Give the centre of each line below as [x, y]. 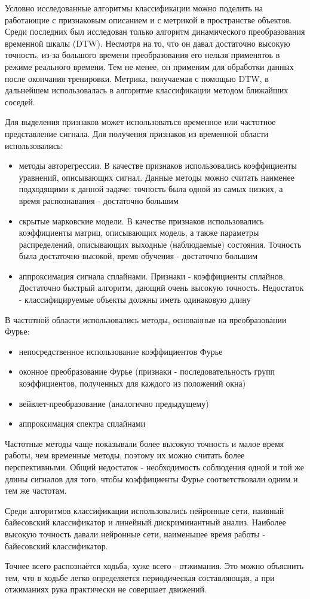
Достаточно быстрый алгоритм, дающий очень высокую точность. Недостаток [161, 288]
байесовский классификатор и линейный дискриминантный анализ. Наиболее [145, 522]
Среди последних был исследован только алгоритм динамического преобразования [155, 31]
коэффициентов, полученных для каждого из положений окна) [132, 383]
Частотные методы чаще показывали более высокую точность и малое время [145, 443]
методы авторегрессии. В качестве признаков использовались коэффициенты [158, 165]
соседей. [20, 101]
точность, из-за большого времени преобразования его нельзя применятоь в [142, 55]
